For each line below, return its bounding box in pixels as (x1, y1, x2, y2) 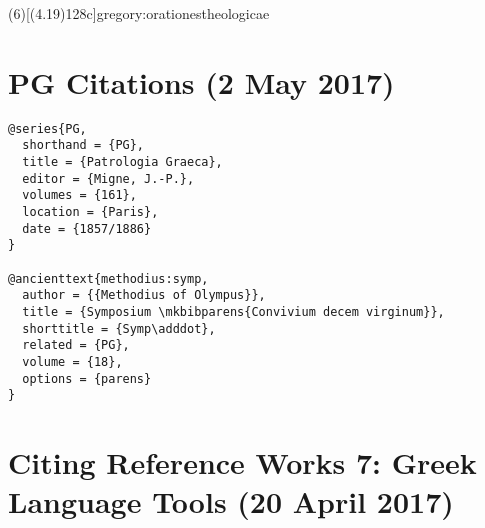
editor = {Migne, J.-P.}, (22, 171, 195, 186)
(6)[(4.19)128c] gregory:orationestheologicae (8, 3, 270, 23)
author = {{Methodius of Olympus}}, (22, 288, 266, 303)
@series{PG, (8, 121, 87, 136)
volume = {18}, (22, 354, 123, 369)
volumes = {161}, (22, 188, 137, 203)
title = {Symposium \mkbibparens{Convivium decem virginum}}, (22, 304, 445, 319)
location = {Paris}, (22, 205, 159, 219)
